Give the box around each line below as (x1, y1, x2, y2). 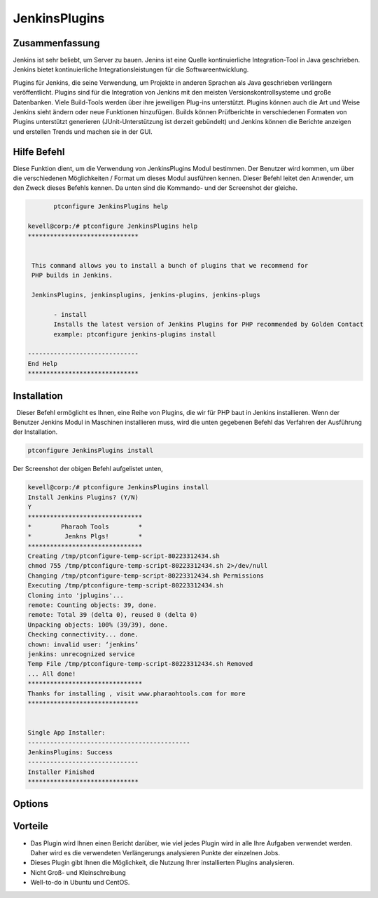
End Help (27, 360, 58, 367)
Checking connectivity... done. (27, 631, 139, 639)
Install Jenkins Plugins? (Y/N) (27, 493, 139, 501)
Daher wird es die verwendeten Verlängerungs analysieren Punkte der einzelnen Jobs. (30, 848, 280, 857)
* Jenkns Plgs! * (27, 533, 143, 540)
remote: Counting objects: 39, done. (27, 601, 157, 609)
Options (13, 798, 49, 810)
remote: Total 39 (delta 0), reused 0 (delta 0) (27, 611, 198, 619)
